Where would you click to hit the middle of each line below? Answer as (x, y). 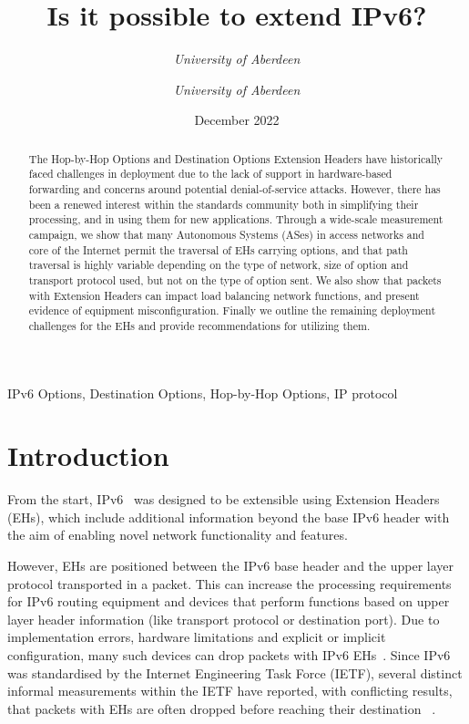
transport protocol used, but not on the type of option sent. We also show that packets (235, 279)
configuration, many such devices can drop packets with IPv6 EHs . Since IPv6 (229, 655)
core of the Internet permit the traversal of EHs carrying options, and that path (218, 249)
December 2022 (237, 120)
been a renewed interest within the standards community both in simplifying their (224, 204)
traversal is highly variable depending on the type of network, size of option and (219, 265)
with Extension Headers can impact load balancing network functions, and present (224, 295)
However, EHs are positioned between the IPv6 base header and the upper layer (231, 566)
